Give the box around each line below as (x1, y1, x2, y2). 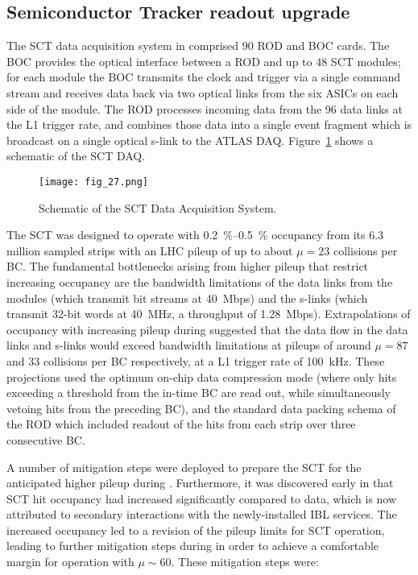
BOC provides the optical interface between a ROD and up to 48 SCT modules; (6, 52, 401, 69)
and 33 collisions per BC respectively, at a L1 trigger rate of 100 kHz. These (6, 352, 385, 369)
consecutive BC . (6, 431, 85, 448)
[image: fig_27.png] (39, 176, 149, 188)
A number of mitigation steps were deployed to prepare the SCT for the (6, 458, 362, 475)
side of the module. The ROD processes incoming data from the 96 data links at (6, 100, 403, 117)
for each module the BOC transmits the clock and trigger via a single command (6, 68, 401, 85)
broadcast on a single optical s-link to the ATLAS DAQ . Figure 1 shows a (6, 131, 374, 148)
